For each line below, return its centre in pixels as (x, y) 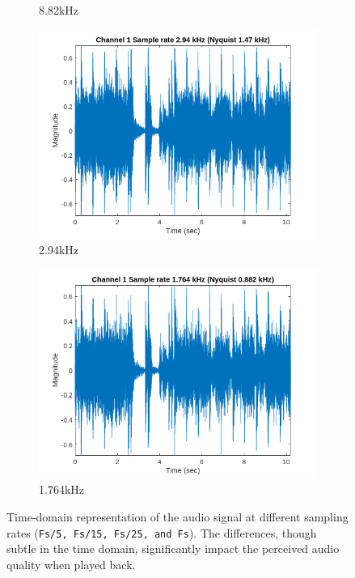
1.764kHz (61, 489)
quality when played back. (71, 564)
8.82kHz (59, 10)
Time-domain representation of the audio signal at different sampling (177, 516)
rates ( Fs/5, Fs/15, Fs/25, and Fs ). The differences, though (162, 532)
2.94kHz (59, 250)
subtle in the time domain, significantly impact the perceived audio (173, 548)
